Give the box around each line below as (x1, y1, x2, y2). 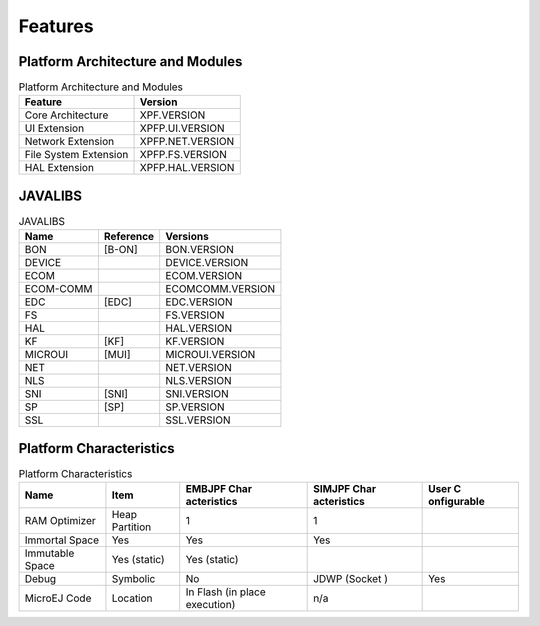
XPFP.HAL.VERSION (139, 161, 235, 175)
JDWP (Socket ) (313, 572, 389, 586)
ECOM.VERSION (165, 269, 243, 283)
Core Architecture (24, 108, 109, 122)
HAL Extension (24, 161, 95, 175)
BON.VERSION (165, 243, 234, 257)
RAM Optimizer (24, 514, 97, 528)
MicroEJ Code (24, 591, 92, 605)
